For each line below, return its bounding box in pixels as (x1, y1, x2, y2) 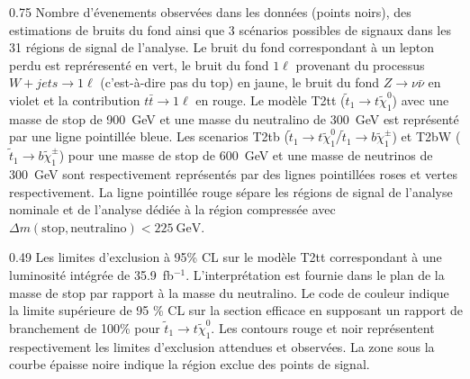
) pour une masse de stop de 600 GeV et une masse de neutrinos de (59, 146, 433, 165)
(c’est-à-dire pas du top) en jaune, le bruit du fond (100, 73, 380, 92)
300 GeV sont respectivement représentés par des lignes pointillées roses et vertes (9, 164, 458, 183)
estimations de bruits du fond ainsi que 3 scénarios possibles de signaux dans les (9, 20, 451, 39)
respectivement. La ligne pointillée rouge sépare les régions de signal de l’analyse (9, 182, 453, 201)
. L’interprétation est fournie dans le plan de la (185, 265, 445, 284)
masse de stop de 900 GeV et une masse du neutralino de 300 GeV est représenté (9, 109, 459, 128)
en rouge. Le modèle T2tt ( (195, 90, 346, 109)
